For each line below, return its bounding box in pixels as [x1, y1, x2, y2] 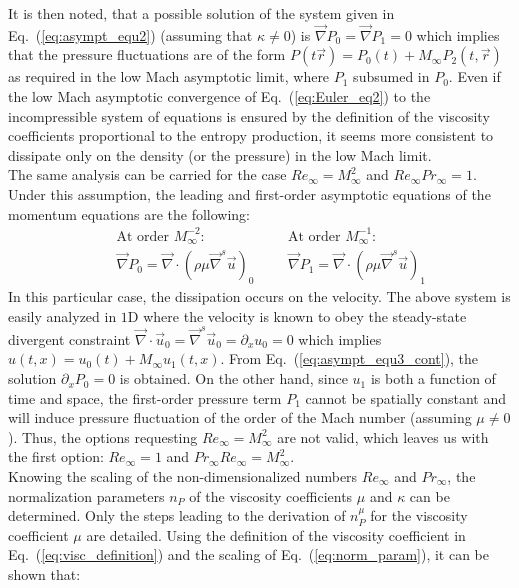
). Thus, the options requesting [8, 426, 198, 447]
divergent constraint [8, 328, 131, 349]
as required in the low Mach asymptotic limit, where [8, 66, 330, 87]
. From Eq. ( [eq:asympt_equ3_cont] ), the [220, 348, 479, 369]
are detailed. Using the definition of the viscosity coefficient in [86, 524, 466, 545]
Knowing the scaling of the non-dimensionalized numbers [8, 466, 358, 487]
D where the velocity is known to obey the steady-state [127, 305, 467, 326]
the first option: [8, 446, 104, 467]
